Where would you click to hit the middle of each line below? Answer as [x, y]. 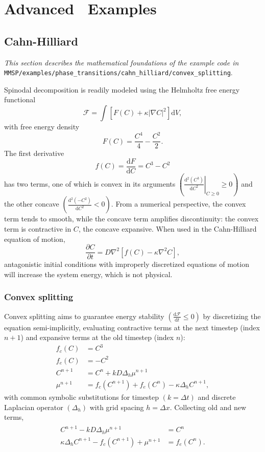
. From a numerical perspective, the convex [178, 204]
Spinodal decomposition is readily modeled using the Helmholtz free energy [122, 89]
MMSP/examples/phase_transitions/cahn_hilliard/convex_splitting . [118, 72]
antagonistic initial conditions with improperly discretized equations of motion [127, 264]
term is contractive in [38, 229]
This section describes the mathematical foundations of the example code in [122, 62]
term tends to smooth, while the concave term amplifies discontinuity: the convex [131, 219]
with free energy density [42, 127]
